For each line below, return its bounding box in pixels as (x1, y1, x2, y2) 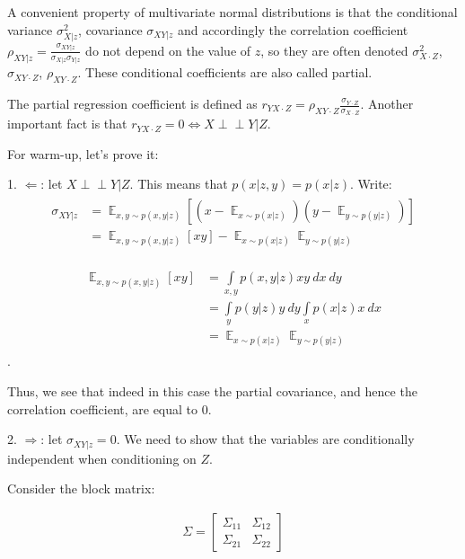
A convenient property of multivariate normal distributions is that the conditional (7, 3, 458, 21)
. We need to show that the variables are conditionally (116, 430, 415, 448)
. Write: (349, 174, 392, 193)
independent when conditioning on (7, 448, 197, 467)
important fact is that (7, 114, 127, 133)
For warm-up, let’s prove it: (7, 144, 159, 163)
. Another (360, 94, 414, 113)
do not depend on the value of (85, 40, 251, 59)
